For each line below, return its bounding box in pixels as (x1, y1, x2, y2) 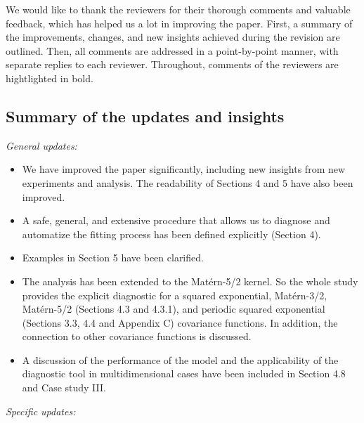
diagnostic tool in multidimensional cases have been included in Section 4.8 (22, 366, 346, 381)
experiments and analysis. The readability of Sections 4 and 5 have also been (22, 175, 353, 190)
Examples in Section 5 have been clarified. (22, 250, 204, 265)
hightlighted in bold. (6, 70, 93, 85)
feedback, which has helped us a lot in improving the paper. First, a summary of (6, 15, 353, 30)
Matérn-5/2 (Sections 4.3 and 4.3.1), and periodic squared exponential (22, 301, 325, 316)
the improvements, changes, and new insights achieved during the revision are (6, 30, 340, 44)
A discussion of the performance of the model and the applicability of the (22, 352, 339, 367)
